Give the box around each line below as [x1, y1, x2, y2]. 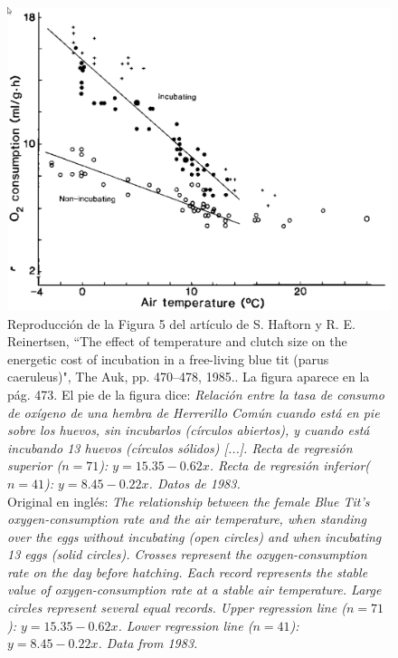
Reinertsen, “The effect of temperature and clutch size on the [7, 332, 347, 351]
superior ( [7, 456, 62, 475]
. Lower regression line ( [118, 615, 253, 634]
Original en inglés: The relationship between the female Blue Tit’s [7, 491, 370, 510]
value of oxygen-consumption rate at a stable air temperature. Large [7, 580, 382, 599]
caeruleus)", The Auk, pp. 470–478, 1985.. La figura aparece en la [7, 367, 370, 386]
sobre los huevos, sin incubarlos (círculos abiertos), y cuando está [7, 421, 370, 440]
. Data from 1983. [98, 634, 198, 653]
